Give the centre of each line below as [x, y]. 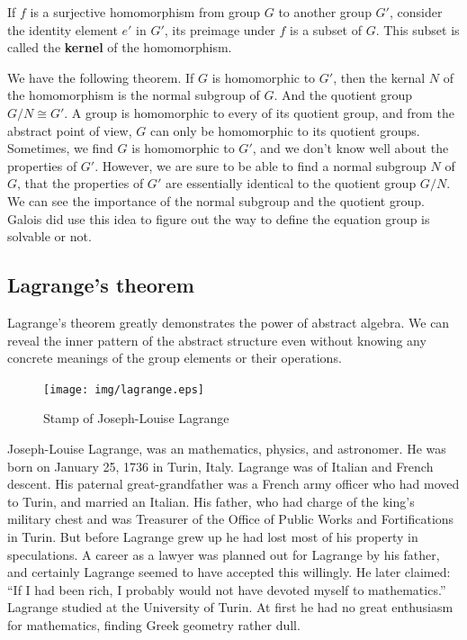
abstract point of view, [70, 130]
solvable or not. [49, 236]
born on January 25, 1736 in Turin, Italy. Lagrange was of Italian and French [220, 466]
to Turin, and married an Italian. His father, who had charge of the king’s [211, 501]
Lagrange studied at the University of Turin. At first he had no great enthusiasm [230, 607]
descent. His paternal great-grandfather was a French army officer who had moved [233, 484]
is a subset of [326, 29]
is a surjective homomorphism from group [145, 12]
